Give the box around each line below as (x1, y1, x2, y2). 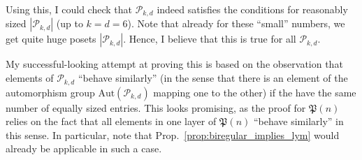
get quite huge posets (6, 31, 96, 46)
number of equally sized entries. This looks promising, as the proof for (6, 100, 306, 115)
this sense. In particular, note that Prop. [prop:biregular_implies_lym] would (6, 127, 340, 142)
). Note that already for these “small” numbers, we (127, 16, 345, 31)
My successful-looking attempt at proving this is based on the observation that (6, 57, 343, 71)
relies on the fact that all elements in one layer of (6, 114, 217, 129)
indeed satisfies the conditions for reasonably (157, 2, 348, 16)
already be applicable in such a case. (6, 141, 162, 156)
